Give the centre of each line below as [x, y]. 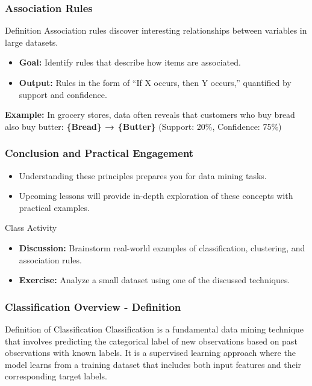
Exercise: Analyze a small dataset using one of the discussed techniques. [154, 280]
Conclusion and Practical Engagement [99, 153]
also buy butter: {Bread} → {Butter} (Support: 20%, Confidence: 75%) [143, 126]
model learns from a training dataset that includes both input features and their [153, 364]
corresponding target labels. [56, 376]
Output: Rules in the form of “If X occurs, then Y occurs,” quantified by [155, 82]
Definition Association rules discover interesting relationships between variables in [156, 30]
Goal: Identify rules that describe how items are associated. [130, 62]
